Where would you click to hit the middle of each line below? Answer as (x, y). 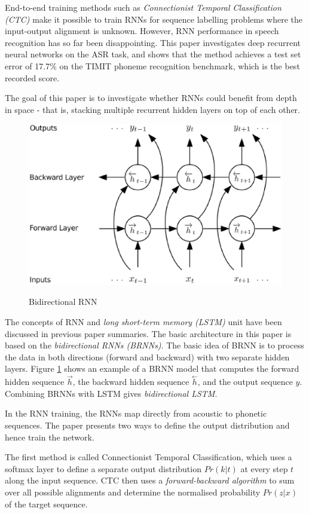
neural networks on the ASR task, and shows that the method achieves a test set (153, 54)
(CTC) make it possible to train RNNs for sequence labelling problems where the (154, 19)
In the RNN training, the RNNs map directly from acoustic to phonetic (136, 413)
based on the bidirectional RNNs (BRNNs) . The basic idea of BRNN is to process (154, 345)
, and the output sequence (245, 382)
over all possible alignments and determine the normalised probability (133, 492)
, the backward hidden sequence (131, 382)
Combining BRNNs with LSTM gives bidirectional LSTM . (111, 393)
